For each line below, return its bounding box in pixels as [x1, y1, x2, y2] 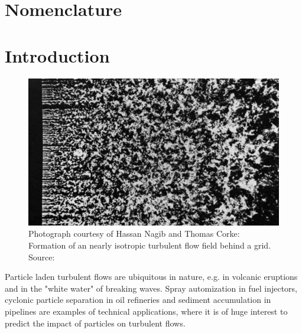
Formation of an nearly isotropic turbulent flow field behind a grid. [28, 239, 271, 251]
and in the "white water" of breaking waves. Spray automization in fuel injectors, [5, 282, 297, 294]
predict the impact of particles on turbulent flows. [5, 316, 186, 329]
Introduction [5, 43, 110, 67]
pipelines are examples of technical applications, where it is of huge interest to [5, 305, 288, 317]
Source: [28, 250, 55, 263]
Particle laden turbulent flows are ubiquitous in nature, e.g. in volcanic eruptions [5, 270, 298, 283]
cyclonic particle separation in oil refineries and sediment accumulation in [5, 293, 271, 306]
